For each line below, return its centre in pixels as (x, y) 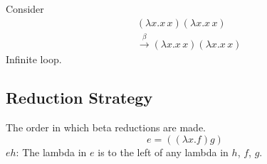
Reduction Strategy (79, 98)
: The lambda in (51, 152)
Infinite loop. (34, 59)
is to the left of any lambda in (163, 152)
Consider (25, 9)
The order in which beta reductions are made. (106, 127)
